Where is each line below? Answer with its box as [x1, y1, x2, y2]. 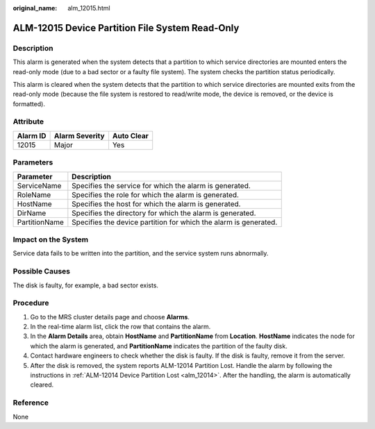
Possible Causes [12, 267, 71, 276]
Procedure [12, 298, 49, 308]
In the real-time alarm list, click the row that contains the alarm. [30, 323, 211, 331]
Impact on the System [12, 235, 89, 244]
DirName [17, 208, 47, 218]
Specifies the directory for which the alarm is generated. [72, 208, 256, 218]
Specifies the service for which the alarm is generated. [72, 180, 251, 190]
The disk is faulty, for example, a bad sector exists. [12, 281, 159, 289]
